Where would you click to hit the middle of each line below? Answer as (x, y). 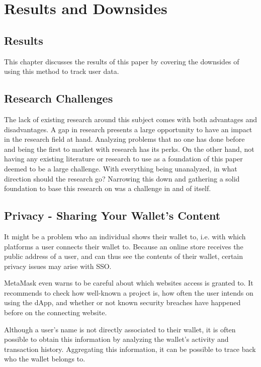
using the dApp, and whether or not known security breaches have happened (122, 302)
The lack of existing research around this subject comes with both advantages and (131, 119)
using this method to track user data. (62, 71)
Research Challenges (59, 98)
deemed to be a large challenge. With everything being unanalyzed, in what (121, 168)
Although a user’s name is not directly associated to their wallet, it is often (120, 329)
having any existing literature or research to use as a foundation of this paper (123, 159)
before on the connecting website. (56, 312)
